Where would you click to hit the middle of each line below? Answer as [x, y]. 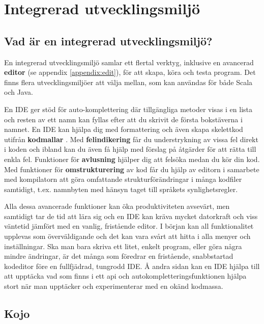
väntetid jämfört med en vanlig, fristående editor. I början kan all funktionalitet [129, 226]
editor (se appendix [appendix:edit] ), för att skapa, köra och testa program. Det [130, 72]
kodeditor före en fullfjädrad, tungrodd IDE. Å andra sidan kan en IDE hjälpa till [132, 266]
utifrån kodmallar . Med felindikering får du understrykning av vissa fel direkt [131, 139]
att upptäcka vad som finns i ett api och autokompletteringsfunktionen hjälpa [125, 276]
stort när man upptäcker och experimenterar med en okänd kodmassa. [114, 286]
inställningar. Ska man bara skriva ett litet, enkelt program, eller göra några [123, 246]
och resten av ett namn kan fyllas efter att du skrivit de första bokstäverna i [123, 119]
